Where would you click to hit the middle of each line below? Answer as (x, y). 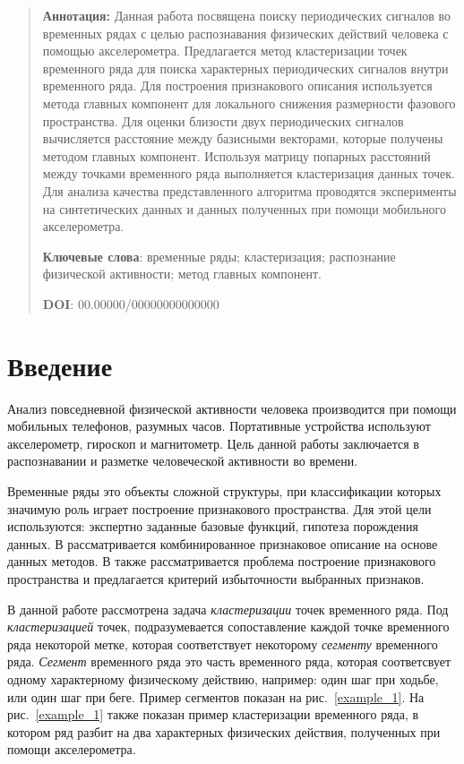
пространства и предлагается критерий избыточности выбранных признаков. (216, 578)
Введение (60, 365)
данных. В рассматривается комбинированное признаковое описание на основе (223, 543)
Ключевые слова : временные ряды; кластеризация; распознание (219, 256)
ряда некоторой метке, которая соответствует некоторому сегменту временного (223, 644)
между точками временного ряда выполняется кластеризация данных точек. (249, 173)
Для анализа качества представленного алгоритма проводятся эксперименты (249, 190)
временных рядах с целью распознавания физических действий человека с (245, 33)
